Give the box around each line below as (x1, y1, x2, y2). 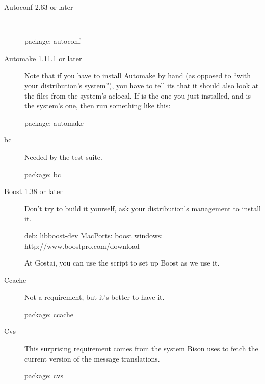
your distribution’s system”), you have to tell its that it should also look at (24, 80, 259, 90)
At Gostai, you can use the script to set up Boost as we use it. (24, 257, 220, 268)
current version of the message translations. (24, 353, 160, 364)
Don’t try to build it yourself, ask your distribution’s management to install (24, 203, 261, 213)
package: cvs (24, 370, 63, 381)
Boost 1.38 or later (4, 186, 63, 197)
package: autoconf (24, 36, 81, 46)
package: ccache (24, 308, 74, 319)
